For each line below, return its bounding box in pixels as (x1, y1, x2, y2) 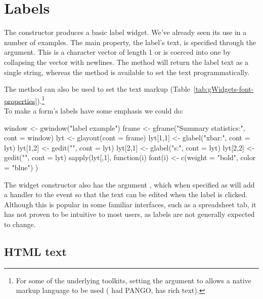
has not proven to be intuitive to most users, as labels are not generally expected (4, 209, 255, 219)
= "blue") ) (4, 162, 38, 172)
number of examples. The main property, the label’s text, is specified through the (4, 36, 256, 47)
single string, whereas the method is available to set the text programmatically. (4, 66, 250, 77)
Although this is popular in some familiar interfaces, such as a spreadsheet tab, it (4, 199, 256, 209)
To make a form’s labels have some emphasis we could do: (4, 105, 184, 116)
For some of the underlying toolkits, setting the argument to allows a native (16, 275, 251, 285)
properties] (4, 95, 37, 106)
